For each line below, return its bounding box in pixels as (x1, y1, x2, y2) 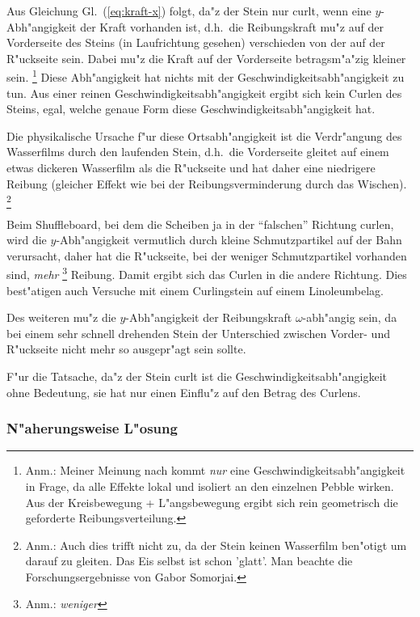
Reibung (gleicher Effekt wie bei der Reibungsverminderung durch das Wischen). (6, 175, 407, 192)
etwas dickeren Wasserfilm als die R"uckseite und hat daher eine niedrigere (6, 159, 376, 175)
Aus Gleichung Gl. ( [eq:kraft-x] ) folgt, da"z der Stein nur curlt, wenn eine (6, 2, 372, 19)
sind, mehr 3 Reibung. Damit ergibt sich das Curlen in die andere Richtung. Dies (6, 264, 407, 282)
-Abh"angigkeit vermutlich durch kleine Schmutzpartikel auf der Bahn (56, 231, 402, 248)
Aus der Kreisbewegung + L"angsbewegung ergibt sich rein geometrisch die (25, 493, 398, 510)
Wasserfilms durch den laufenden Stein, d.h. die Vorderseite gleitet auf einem (6, 143, 389, 160)
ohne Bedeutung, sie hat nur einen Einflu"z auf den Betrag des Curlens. (6, 383, 361, 400)
